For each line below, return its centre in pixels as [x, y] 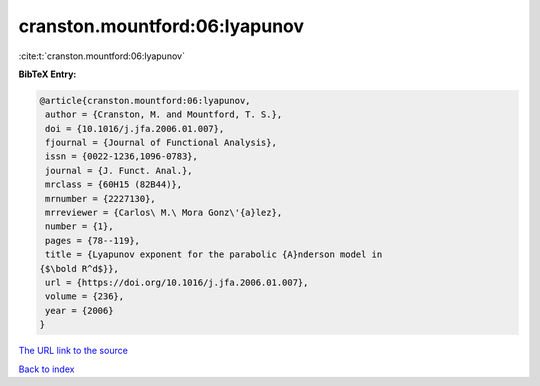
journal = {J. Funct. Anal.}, [119, 170]
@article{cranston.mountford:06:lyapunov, [145, 100]
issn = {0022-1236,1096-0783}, [122, 156]
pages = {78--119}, [92, 240]
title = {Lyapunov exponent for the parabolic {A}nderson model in [214, 254]
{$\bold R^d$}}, [79, 268]
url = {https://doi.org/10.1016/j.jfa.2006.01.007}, [177, 282]
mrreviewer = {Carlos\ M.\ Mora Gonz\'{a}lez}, [164, 213]
